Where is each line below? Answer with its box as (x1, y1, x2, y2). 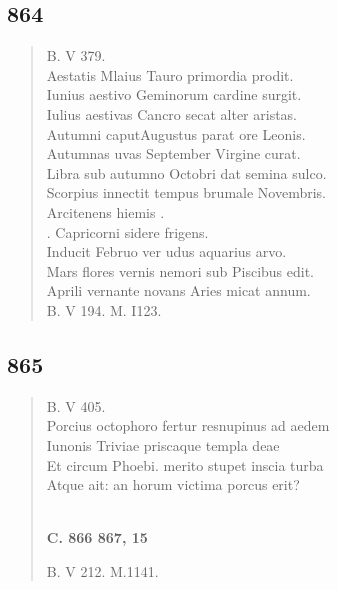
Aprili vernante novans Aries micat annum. (46, 280, 311, 301)
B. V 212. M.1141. (46, 560, 159, 581)
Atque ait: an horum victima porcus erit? (46, 474, 300, 495)
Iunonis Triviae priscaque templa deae (46, 434, 280, 455)
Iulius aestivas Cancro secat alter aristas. (46, 103, 298, 124)
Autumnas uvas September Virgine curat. (46, 143, 301, 164)
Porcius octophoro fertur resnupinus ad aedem (46, 415, 330, 436)
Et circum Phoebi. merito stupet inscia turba (46, 454, 324, 475)
